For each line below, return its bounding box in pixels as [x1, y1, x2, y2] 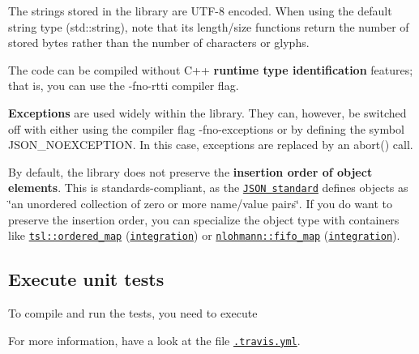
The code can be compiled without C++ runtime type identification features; [8, 61, 413, 78]
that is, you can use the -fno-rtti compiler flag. [8, 77, 239, 94]
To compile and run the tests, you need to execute [8, 305, 258, 322]
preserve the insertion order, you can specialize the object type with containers [8, 211, 400, 228]
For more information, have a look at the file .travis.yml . [8, 331, 301, 348]
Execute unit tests [8, 267, 165, 292]
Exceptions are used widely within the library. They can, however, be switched [8, 104, 407, 121]
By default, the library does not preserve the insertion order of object [8, 163, 373, 180]
